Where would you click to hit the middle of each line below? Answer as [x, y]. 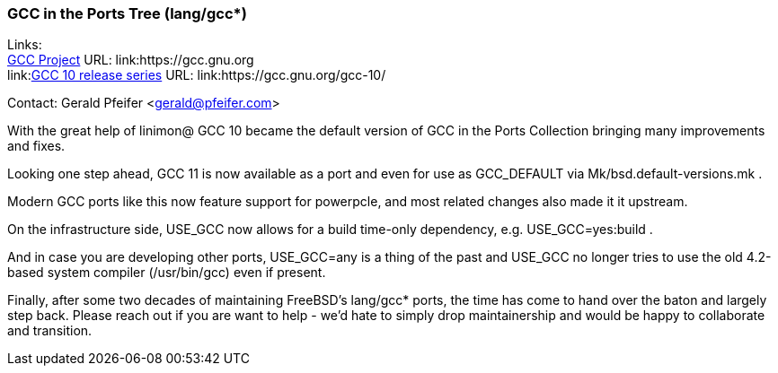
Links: [25, 45]
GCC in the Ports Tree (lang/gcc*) [127, 13]
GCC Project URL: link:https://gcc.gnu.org [131, 60]
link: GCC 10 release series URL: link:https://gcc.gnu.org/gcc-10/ [197, 75]
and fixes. [36, 146]
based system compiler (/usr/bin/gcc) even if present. [167, 273]
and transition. [50, 331]
